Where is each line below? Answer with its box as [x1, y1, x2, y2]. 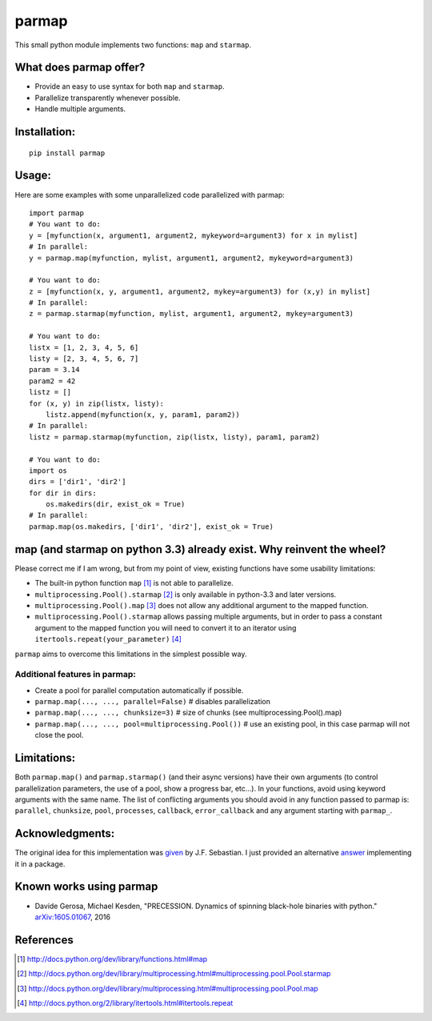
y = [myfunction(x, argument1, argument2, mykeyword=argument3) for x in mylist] [29, 230, 358, 240]
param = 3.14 [29, 365, 80, 374]
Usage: [14, 169, 52, 182]
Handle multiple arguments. [34, 104, 126, 114]
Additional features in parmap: [14, 669, 136, 680]
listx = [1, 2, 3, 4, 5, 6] [29, 342, 139, 352]
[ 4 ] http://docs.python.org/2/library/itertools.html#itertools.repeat [17, 998, 234, 1007]
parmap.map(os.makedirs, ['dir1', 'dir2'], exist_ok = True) [29, 522, 274, 531]
